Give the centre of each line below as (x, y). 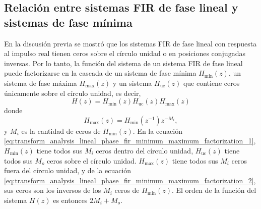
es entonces (70, 200)
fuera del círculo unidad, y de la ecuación (68, 170)
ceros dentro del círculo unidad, (145, 150)
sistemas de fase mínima (68, 22)
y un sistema (132, 83)
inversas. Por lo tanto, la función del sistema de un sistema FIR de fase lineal (123, 63)
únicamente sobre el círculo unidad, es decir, (73, 93)
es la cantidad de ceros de (61, 130)
